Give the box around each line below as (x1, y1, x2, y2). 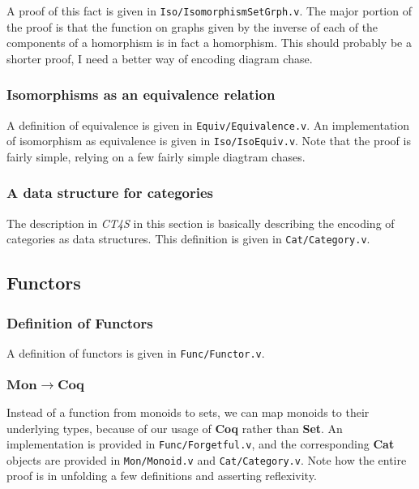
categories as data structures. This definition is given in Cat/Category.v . (6, 230, 370, 247)
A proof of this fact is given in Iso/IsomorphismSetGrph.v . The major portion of (6, 2, 412, 19)
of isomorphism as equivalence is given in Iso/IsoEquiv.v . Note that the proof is (6, 132, 411, 149)
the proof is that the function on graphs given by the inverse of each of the (6, 18, 378, 35)
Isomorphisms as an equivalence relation (6, 84, 276, 105)
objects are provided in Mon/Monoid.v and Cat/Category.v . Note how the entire (6, 451, 407, 468)
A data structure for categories (6, 182, 213, 203)
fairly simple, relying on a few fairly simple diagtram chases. (6, 148, 306, 165)
